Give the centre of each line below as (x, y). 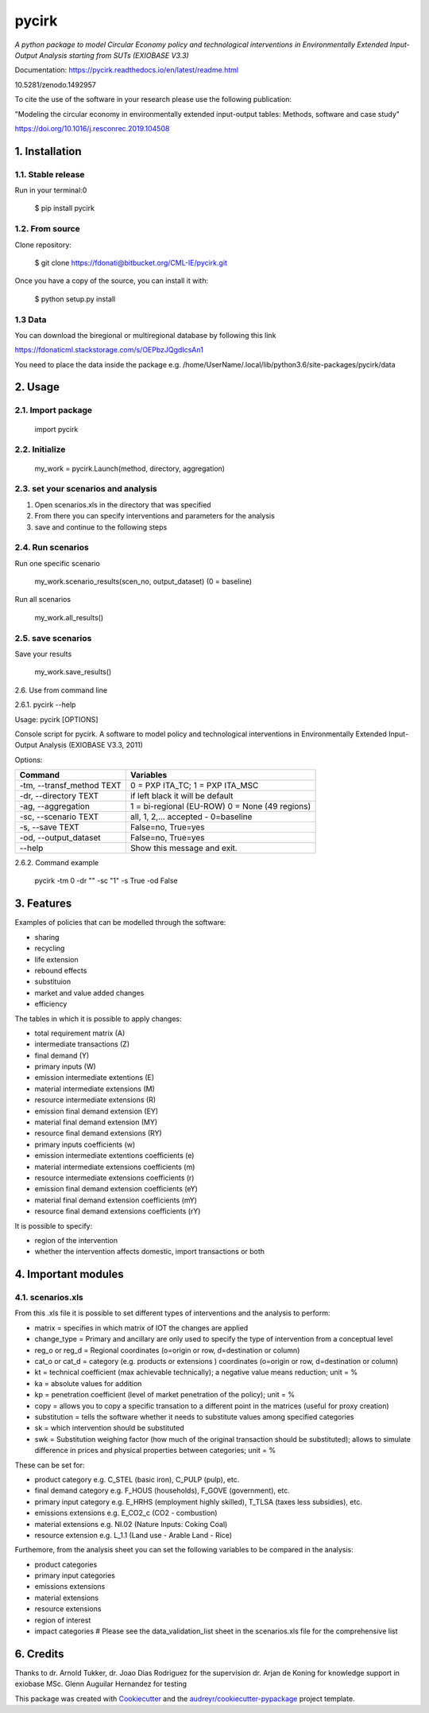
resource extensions (68, 1609)
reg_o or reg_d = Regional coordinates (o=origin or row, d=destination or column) (167, 1350)
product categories (66, 1564)
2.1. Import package (54, 410)
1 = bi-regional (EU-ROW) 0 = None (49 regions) (220, 806)
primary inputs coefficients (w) (85, 1144)
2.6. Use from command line (61, 690)
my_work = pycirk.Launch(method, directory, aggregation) (130, 468)
